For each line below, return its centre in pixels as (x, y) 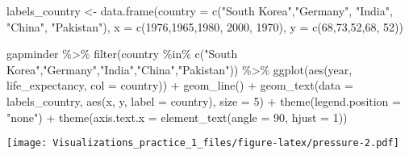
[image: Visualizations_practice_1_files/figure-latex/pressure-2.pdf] (203, 143)
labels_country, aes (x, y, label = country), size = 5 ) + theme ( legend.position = (204, 101)
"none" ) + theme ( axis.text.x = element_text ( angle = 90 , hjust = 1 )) (177, 117)
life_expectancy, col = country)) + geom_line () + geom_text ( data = (180, 85)
